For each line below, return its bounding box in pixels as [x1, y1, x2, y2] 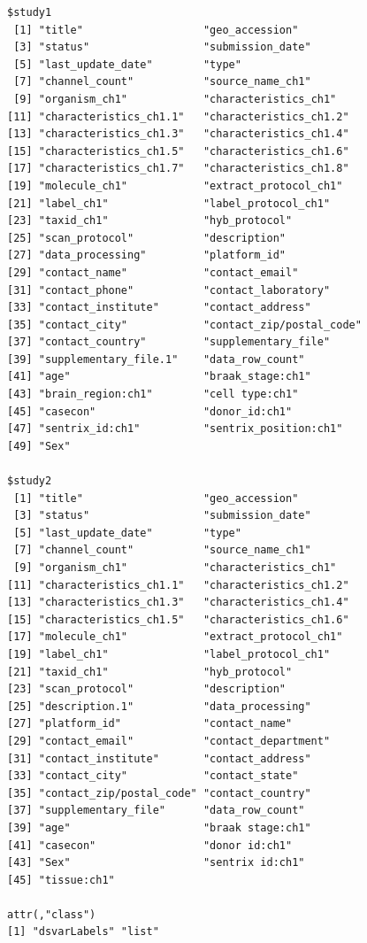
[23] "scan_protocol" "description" [7, 683, 286, 696]
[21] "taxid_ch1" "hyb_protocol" [7, 665, 293, 678]
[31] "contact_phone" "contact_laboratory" [7, 283, 331, 297]
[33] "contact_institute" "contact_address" [7, 301, 311, 314]
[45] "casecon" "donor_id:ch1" [7, 405, 293, 418]
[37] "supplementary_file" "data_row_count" [7, 804, 305, 817]
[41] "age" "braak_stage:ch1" [7, 370, 311, 383]
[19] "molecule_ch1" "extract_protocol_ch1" [7, 179, 343, 192]
